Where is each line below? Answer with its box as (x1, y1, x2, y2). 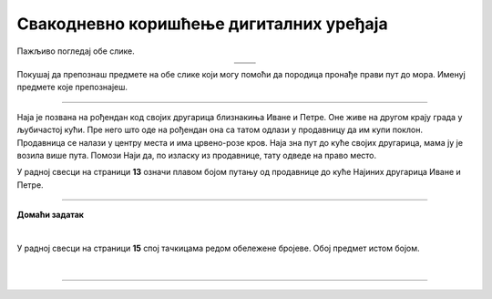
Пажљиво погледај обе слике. (16, 46, 136, 57)
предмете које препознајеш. (16, 82, 128, 93)
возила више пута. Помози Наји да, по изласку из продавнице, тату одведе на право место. (16, 149, 377, 160)
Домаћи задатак (16, 210, 84, 221)
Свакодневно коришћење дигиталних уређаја (16, 14, 388, 34)
